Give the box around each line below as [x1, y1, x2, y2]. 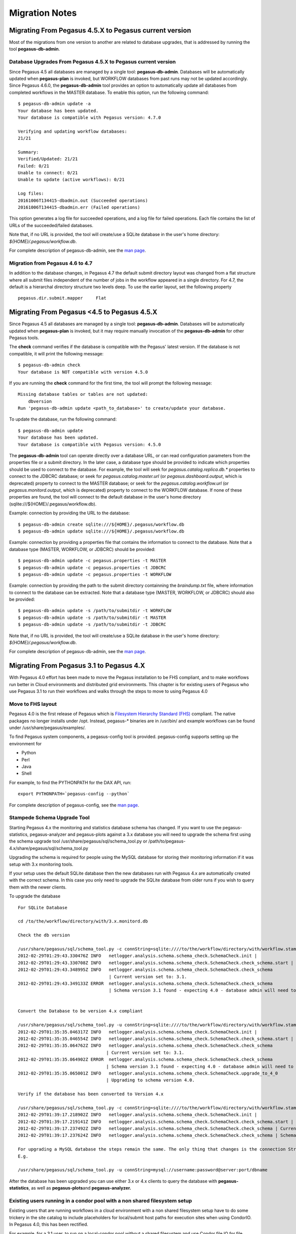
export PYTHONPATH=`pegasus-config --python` [18, 791, 130, 797]
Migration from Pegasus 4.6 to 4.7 [9, 260, 93, 267]
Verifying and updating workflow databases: [18, 128, 128, 134]
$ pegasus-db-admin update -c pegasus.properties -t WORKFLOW [18, 572, 172, 577]
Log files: [18, 191, 44, 196]
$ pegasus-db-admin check [18, 362, 81, 368]
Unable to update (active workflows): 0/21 [18, 177, 125, 183]
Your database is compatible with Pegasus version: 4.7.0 [18, 115, 161, 120]
